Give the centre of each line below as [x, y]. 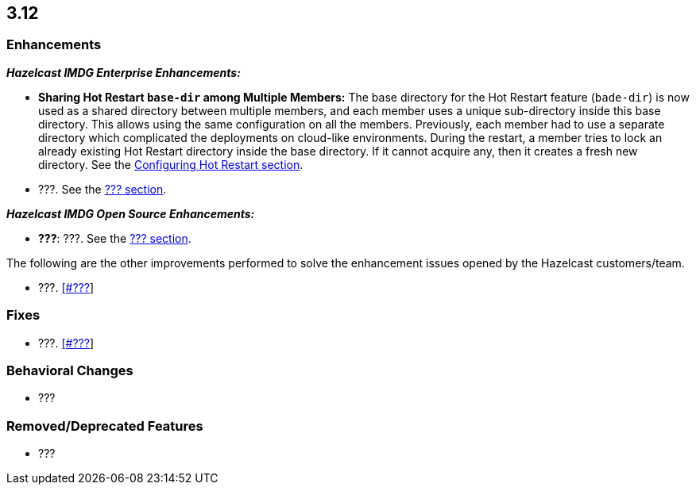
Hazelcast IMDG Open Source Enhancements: [131, 213]
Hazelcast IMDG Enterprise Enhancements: [124, 72]
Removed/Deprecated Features [105, 426]
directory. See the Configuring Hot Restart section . [171, 164]
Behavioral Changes [70, 370]
